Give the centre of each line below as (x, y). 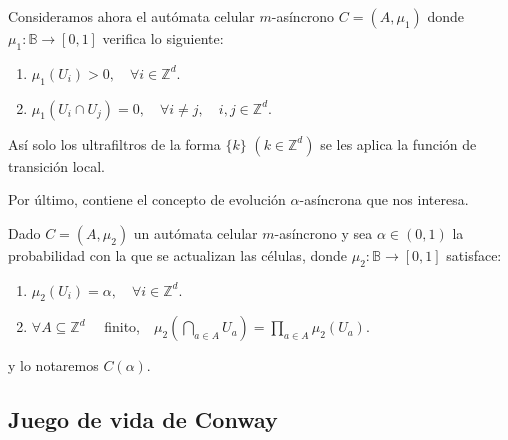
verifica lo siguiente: (163, 38)
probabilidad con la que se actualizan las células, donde (178, 254)
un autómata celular (195, 232)
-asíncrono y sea (323, 232)
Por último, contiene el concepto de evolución (147, 199)
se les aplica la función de (398, 143)
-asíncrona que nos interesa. (384, 199)
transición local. (56, 165)
